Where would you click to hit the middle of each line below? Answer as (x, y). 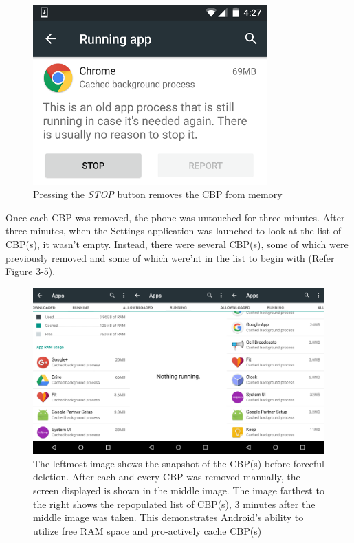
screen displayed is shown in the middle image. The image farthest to (179, 490)
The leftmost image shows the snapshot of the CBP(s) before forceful (179, 463)
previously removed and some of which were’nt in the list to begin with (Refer (170, 257)
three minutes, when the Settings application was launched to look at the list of (174, 231)
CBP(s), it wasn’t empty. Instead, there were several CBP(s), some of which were (177, 244)
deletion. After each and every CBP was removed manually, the (167, 477)
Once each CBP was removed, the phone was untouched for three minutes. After (175, 217)
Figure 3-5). (31, 271)
